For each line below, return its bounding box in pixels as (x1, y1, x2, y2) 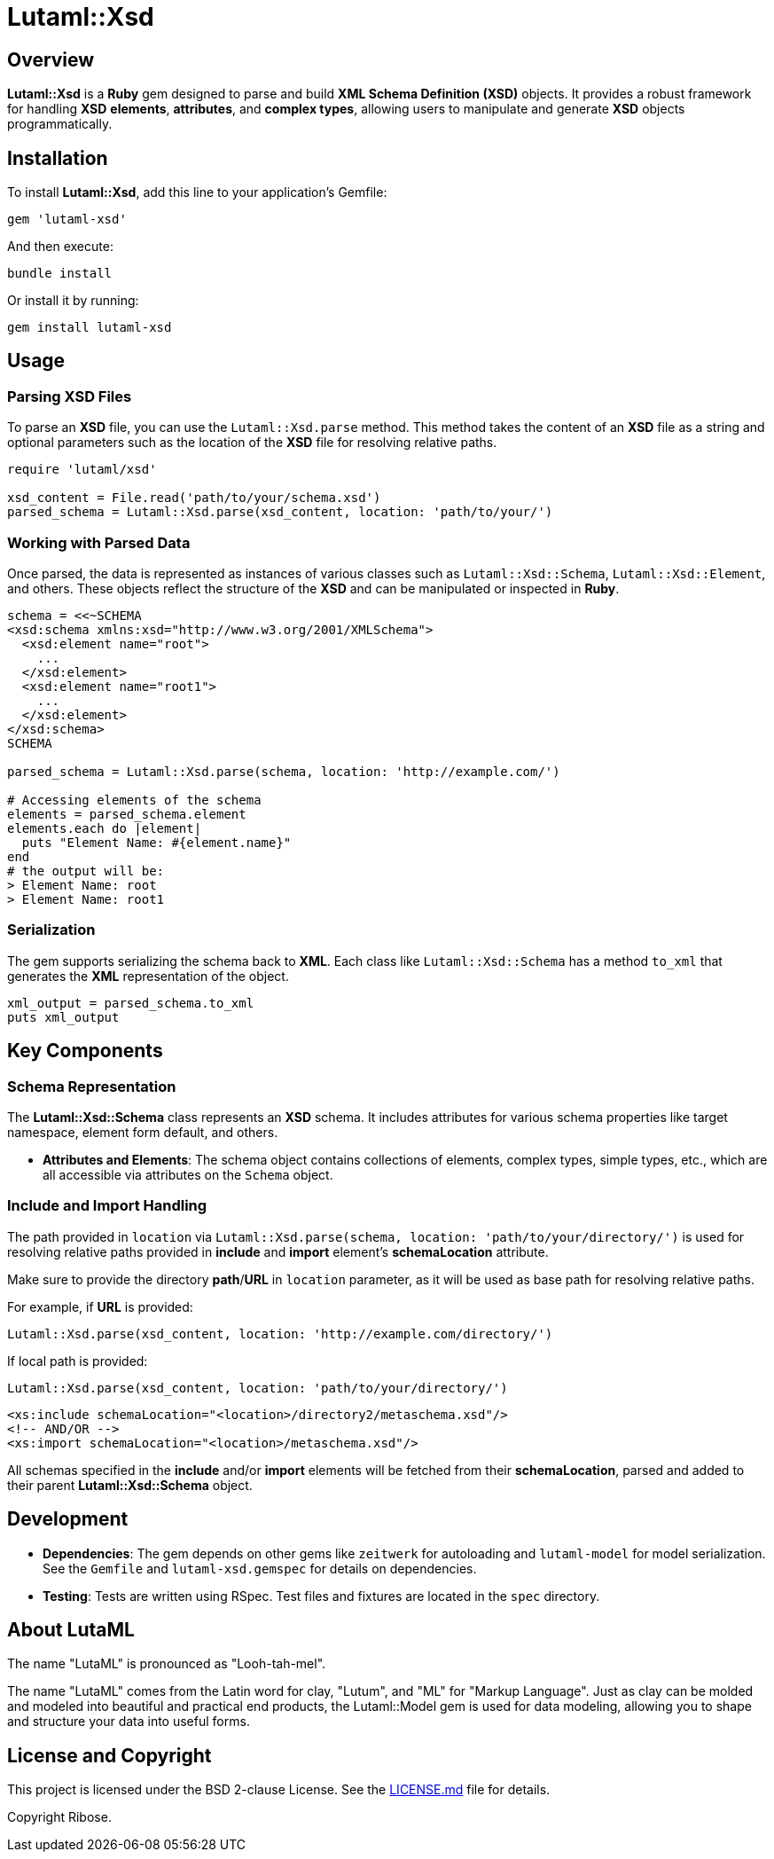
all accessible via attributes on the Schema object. (43, 1166, 333, 1182)
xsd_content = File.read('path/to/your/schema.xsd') (7, 490, 381, 506)
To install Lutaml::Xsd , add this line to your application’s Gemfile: (7, 184, 387, 200)
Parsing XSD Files (7, 387, 132, 405)
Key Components (7, 1039, 163, 1063)
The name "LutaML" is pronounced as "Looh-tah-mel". (7, 1656, 326, 1672)
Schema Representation (7, 1077, 176, 1095)
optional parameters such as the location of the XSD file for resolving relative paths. (7, 435, 497, 451)
